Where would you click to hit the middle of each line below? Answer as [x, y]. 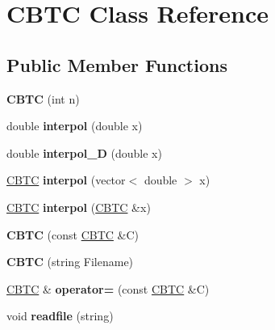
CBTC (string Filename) [70, 262]
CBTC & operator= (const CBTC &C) [108, 288]
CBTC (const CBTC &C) [73, 234]
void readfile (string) [60, 316]
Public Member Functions [117, 64]
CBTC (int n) [43, 98]
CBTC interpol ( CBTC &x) [79, 207]
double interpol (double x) [75, 126]
